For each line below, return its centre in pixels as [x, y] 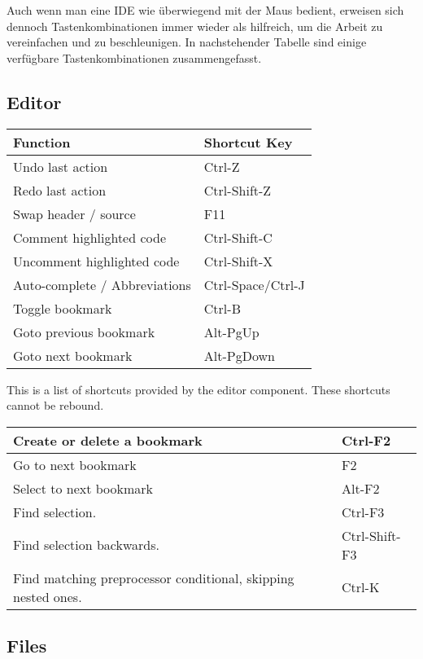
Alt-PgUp [231, 332]
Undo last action [61, 166]
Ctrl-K [361, 587]
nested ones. [48, 596]
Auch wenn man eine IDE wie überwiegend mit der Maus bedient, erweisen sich [205, 10]
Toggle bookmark [63, 308]
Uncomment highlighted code [96, 261]
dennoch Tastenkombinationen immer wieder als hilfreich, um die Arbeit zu [195, 26]
